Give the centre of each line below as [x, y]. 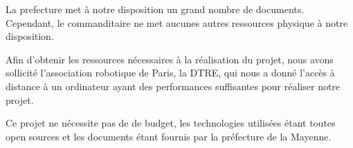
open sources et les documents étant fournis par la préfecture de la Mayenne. [169, 136]
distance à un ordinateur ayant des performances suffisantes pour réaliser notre [173, 86]
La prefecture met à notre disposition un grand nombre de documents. [155, 9]
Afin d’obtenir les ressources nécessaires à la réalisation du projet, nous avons [170, 59]
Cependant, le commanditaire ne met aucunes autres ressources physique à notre [177, 22]
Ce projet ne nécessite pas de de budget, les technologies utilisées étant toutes [171, 123]
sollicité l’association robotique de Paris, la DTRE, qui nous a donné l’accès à [170, 73]
